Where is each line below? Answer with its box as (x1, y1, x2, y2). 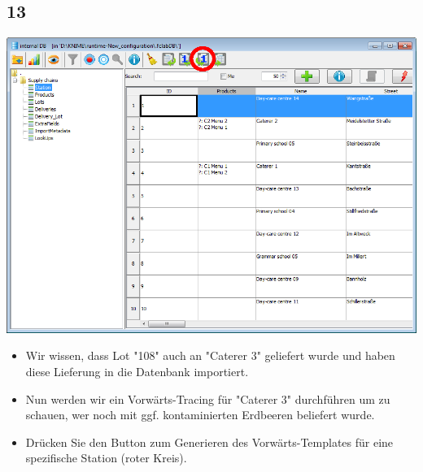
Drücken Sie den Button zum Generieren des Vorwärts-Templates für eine (25, 433, 394, 450)
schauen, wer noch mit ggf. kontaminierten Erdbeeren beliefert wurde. (25, 406, 375, 423)
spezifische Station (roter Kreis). (25, 449, 187, 466)
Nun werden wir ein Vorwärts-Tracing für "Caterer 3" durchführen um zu (25, 390, 390, 407)
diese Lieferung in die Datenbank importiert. (25, 362, 249, 379)
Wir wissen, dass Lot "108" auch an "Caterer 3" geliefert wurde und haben (25, 347, 395, 364)
